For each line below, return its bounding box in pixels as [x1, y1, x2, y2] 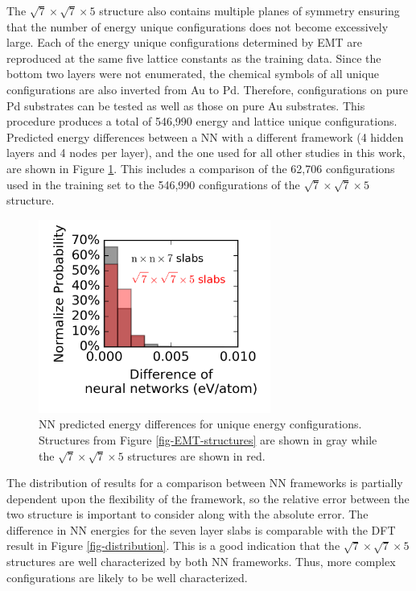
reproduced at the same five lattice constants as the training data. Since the [6, 49, 381, 66]
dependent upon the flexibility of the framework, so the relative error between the [6, 490, 410, 506]
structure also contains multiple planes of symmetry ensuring [99, 2, 400, 19]
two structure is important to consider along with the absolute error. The [6, 506, 369, 523]
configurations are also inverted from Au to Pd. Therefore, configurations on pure [6, 81, 408, 97]
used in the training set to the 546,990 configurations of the [6, 176, 300, 192]
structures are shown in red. [127, 447, 266, 464]
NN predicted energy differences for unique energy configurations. [39, 415, 362, 432]
